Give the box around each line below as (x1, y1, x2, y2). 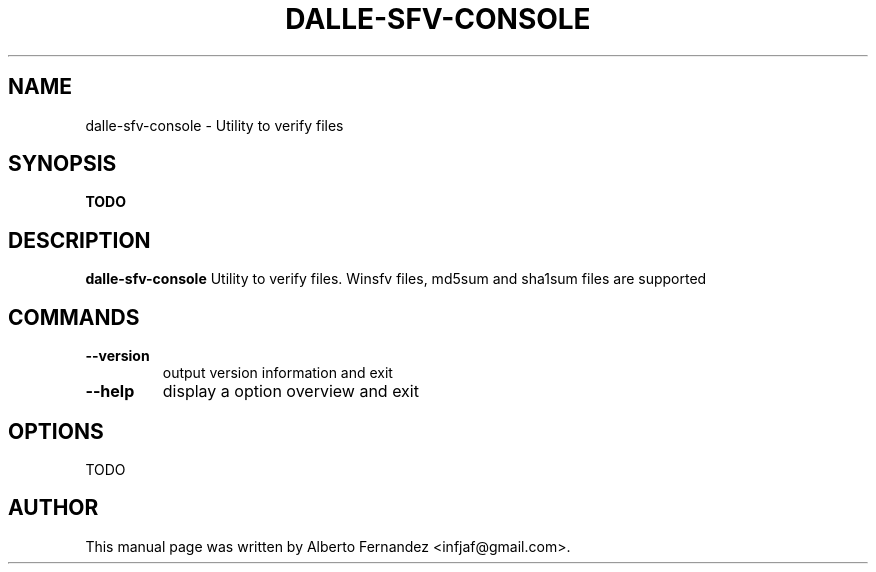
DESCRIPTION (8, 227, 151, 253)
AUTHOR (8, 495, 99, 521)
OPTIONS (8, 418, 104, 444)
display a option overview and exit (162, 381, 419, 402)
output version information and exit (162, 364, 393, 382)
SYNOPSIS (8, 151, 117, 177)
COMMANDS (8, 304, 140, 330)
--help (85, 381, 135, 402)
